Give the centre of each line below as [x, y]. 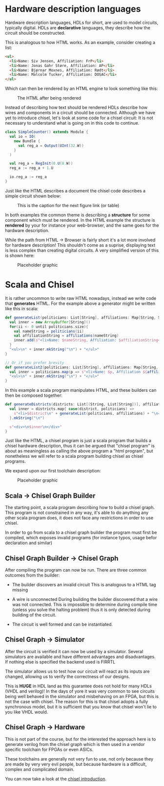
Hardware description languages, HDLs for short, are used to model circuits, [82, 22]
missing [20, 590]
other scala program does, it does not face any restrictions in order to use [79, 518]
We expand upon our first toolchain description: [53, 471]
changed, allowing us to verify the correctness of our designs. [68, 676]
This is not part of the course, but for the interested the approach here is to [81, 739]
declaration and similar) [29, 543]
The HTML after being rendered [49, 98]
